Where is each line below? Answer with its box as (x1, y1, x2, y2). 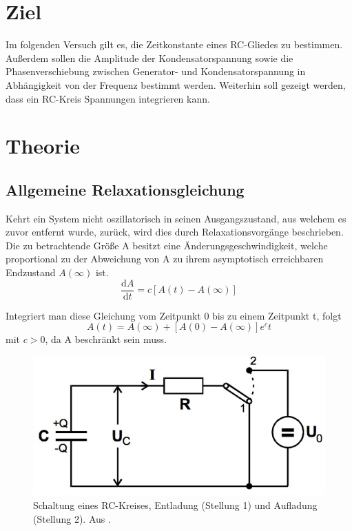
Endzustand (6, 265, 56, 280)
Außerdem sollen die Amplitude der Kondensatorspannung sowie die (6, 50, 293, 65)
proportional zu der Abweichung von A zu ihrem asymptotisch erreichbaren (6, 251, 324, 266)
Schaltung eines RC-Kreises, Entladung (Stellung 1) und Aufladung (33, 498, 318, 512)
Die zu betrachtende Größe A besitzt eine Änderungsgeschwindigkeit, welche (6, 238, 328, 252)
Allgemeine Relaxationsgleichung (6, 178, 245, 200)
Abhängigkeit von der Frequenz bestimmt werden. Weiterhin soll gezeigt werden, (6, 77, 346, 92)
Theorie (6, 132, 81, 160)
